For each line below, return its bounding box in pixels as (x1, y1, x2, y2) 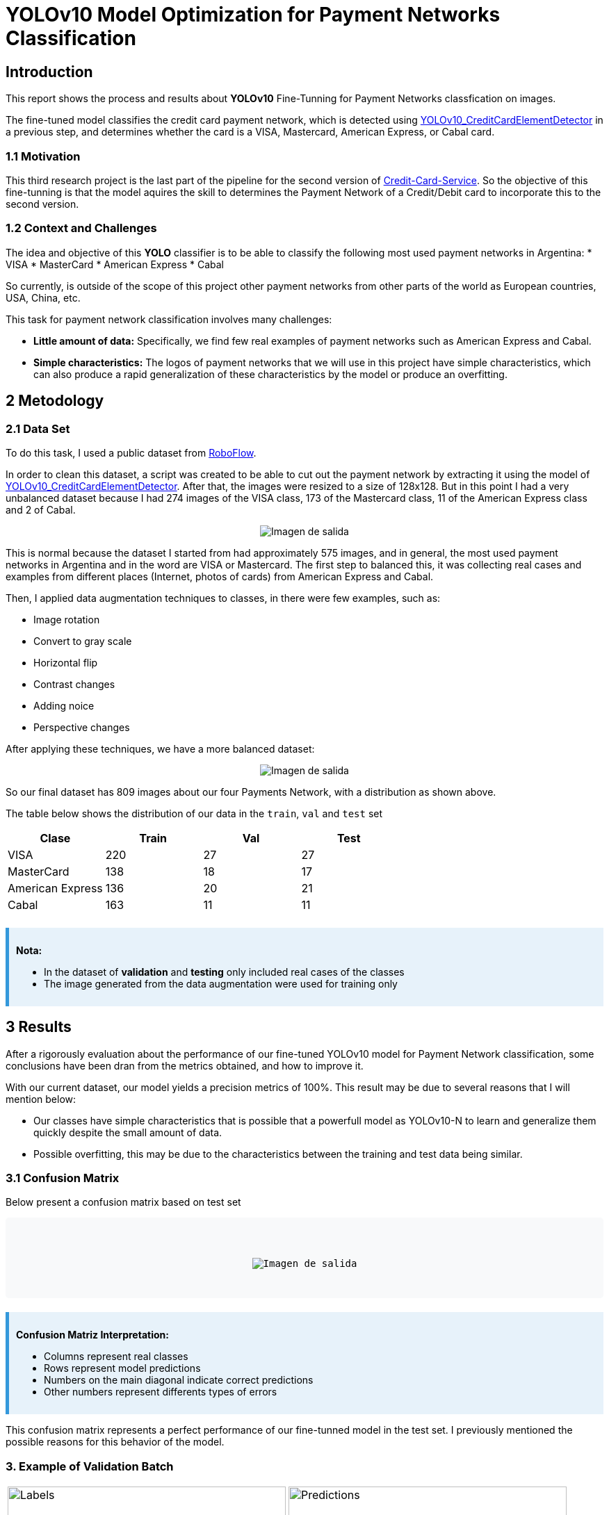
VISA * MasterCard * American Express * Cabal (6, 258, 224, 270)
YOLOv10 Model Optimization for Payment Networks (6, 3, 501, 26)
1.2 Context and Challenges (6, 221, 157, 236)
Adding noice (33, 699, 95, 712)
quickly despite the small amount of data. (33, 1126, 222, 1138)
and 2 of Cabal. (6, 503, 76, 516)
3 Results (6, 1018, 72, 1036)
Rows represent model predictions (44, 1362, 201, 1375)
